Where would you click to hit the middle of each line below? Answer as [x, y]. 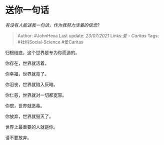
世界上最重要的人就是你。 [31, 127]
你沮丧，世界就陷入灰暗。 [31, 84]
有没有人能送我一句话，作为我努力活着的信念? [52, 25]
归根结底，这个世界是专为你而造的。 [42, 52]
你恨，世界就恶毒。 [25, 105]
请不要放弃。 [18, 137]
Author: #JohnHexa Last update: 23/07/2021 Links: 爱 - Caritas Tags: [88, 35]
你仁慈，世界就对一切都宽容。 [36, 95]
